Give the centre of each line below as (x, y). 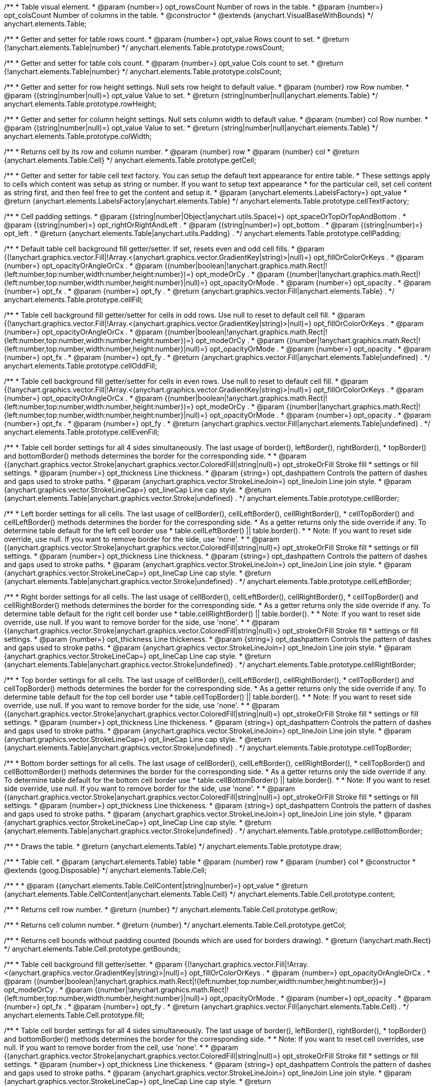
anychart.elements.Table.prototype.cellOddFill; (81, 366)
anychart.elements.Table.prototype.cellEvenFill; (82, 432)
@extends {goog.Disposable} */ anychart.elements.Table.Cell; (106, 870)
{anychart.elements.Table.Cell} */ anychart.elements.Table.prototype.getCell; (130, 160)
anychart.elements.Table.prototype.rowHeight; (80, 104)
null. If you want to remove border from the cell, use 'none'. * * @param (121, 1047)
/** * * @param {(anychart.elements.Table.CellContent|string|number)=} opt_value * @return (156, 886)
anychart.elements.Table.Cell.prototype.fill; (74, 1015)
